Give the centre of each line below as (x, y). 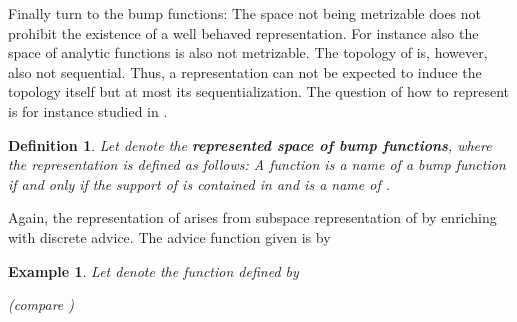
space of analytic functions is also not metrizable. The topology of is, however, (248, 52)
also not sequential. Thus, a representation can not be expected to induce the (245, 71)
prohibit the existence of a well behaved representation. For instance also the (243, 32)
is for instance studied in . (88, 110)
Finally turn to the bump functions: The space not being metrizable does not (245, 13)
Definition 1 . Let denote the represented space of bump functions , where (250, 144)
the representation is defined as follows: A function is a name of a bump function (257, 164)
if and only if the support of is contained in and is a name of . (199, 183)
